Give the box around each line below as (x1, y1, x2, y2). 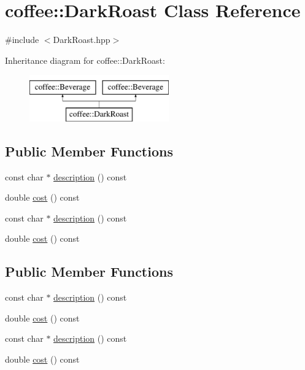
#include (5, 33, 39, 46)
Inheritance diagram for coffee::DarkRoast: (5, 53, 165, 66)
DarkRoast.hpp (53, 33, 110, 46)
